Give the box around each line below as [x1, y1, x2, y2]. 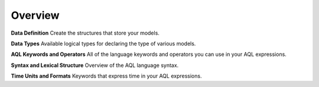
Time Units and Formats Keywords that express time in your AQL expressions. [11, 72, 202, 79]
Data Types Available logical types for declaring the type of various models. [11, 40, 196, 47]
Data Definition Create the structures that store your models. [11, 29, 159, 36]
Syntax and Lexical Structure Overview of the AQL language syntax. [11, 62, 179, 69]
